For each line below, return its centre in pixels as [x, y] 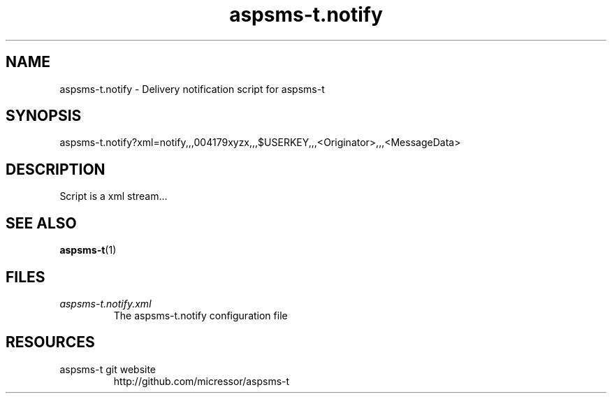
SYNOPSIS [44, 116]
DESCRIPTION [56, 169]
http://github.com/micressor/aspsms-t [202, 381]
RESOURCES [50, 342]
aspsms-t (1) [88, 250]
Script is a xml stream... [114, 196]
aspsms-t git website [108, 369]
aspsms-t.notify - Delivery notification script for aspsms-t [192, 89]
